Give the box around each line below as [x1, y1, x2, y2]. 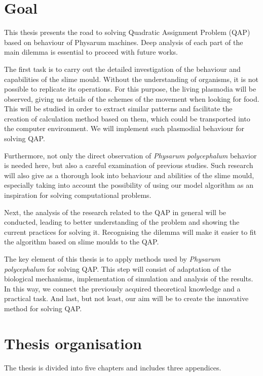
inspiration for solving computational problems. [4, 190, 152, 200]
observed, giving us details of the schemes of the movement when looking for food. [4, 93, 259, 104]
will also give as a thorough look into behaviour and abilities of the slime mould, [4, 170, 254, 180]
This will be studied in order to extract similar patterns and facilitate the [4, 103, 233, 114]
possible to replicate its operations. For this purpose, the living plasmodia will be [4, 83, 256, 94]
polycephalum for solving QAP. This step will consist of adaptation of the [4, 263, 231, 274]
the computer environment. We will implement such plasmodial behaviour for [4, 123, 244, 134]
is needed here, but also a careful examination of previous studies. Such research [4, 160, 253, 171]
